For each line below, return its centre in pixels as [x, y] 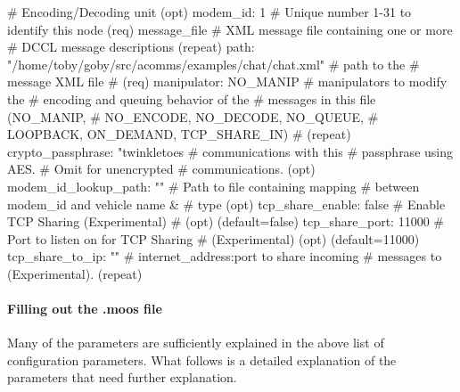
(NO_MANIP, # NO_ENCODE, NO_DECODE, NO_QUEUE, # [193, 116]
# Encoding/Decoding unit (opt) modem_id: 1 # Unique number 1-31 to [209, 12]
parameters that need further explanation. [122, 377]
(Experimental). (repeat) [75, 273]
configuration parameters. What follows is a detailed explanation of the [202, 359]
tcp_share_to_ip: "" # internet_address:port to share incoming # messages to [225, 256]
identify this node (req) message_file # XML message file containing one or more [230, 29]
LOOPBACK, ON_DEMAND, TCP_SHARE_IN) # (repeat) [179, 134]
